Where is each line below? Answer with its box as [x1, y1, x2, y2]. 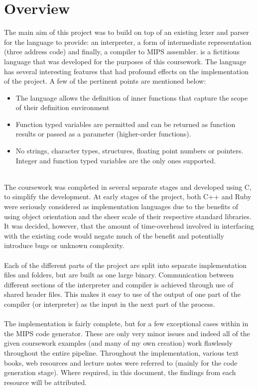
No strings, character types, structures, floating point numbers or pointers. [15, 145, 244, 156]
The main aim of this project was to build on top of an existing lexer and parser [4, 27, 249, 37]
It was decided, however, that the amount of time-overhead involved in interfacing [4, 221, 254, 231]
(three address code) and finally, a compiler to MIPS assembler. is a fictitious [4, 46, 240, 57]
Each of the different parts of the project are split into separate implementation [4, 259, 247, 270]
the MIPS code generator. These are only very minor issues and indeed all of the [4, 328, 250, 338]
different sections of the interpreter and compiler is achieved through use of [4, 279, 234, 289]
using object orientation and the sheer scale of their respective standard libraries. [4, 211, 252, 221]
